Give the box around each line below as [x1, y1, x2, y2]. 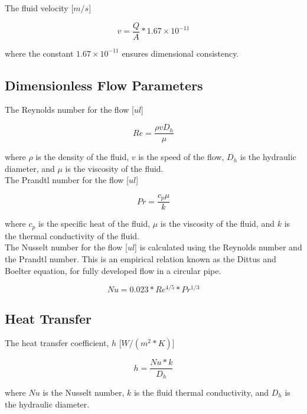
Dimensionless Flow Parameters [5, 76, 203, 94]
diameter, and [5, 162, 55, 174]
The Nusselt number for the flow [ [5, 241, 128, 253]
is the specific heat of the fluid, [38, 217, 151, 230]
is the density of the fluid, [35, 151, 129, 163]
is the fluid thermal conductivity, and [133, 386, 269, 398]
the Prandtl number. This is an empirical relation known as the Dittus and [5, 253, 276, 265]
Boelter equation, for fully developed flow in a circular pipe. [5, 264, 221, 276]
